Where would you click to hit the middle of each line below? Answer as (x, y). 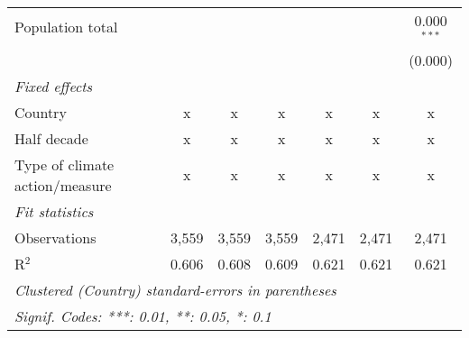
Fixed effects (54, 86)
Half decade (51, 138)
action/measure (63, 185)
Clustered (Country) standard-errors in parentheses (175, 289)
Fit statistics (54, 211)
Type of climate (64, 164)
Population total (66, 27)
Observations (55, 237)
